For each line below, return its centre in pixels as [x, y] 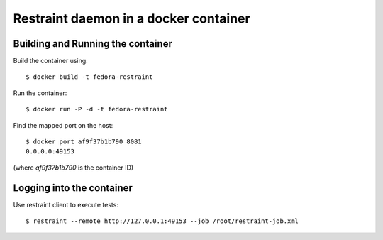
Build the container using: [50, 61]
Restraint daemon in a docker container [132, 18]
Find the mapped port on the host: [63, 125]
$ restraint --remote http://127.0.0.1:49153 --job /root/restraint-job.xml [162, 221]
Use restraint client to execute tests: [66, 204]
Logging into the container [73, 188]
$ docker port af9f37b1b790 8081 [84, 142]
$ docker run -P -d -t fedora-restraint [97, 109]
